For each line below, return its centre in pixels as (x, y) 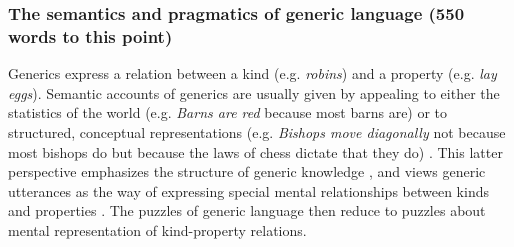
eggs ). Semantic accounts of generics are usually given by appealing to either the (254, 92)
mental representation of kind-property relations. (157, 229)
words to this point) (90, 35)
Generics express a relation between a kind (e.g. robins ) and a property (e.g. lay (252, 73)
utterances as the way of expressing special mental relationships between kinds (248, 190)
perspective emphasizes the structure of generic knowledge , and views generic (247, 171)
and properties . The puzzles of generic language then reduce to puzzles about (247, 210)
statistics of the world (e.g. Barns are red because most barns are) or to (228, 112)
